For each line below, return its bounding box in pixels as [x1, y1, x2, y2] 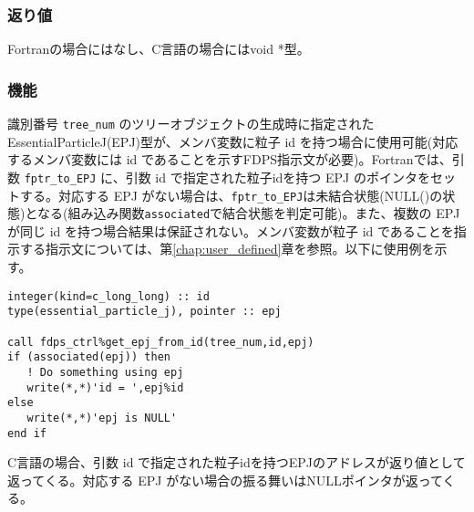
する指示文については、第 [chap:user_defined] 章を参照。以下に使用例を [19, 239, 435, 258]
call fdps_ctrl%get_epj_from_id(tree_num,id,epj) [7, 335, 314, 349]
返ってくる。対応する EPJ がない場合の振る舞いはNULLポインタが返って [7, 470, 443, 489]
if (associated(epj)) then [7, 350, 170, 364]
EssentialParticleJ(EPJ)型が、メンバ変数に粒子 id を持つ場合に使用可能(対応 [7, 131, 459, 151]
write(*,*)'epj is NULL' [26, 411, 178, 424]
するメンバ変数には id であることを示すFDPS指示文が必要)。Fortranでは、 [7, 150, 452, 169]
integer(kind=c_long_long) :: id [7, 289, 210, 303]
